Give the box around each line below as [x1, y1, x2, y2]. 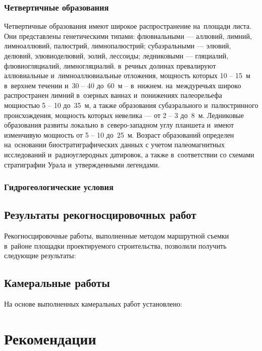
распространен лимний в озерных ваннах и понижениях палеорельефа [4, 90, 222, 100]
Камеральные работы [4, 275, 110, 290]
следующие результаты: [4, 250, 76, 261]
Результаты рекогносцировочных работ [4, 207, 196, 222]
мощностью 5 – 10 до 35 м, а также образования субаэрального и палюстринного [4, 99, 258, 110]
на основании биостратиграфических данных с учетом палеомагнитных [4, 139, 225, 150]
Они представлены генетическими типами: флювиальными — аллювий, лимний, [4, 30, 252, 41]
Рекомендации [4, 328, 96, 348]
